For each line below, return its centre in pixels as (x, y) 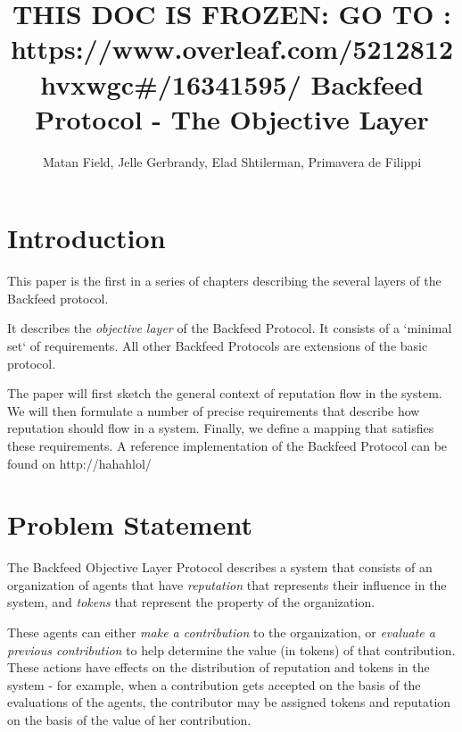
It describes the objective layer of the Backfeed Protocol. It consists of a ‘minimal (230, 328)
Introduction (87, 238)
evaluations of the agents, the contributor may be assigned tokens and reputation (229, 702)
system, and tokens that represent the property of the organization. (191, 602)
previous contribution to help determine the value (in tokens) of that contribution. (231, 649)
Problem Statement (130, 524)
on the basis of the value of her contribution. (129, 720)
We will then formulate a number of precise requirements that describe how (214, 410)
